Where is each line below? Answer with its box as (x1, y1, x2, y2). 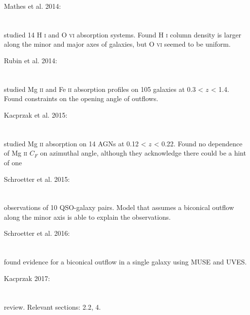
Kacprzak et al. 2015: (4, 109, 68, 120)
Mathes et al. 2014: (4, 1, 61, 11)
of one (4, 157, 22, 167)
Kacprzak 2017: (4, 273, 50, 283)
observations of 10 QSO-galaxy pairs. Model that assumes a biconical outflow (4, 202, 234, 212)
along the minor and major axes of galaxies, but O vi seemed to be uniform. (4, 39, 231, 49)
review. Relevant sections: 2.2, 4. (4, 301, 101, 312)
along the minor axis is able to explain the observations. (4, 211, 171, 222)
